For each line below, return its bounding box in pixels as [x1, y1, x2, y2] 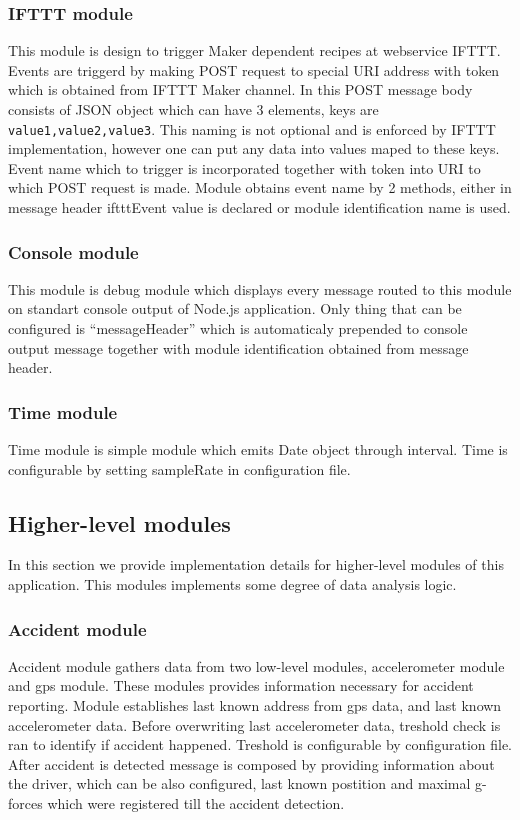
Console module [8, 239, 139, 264]
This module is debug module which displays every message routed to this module [8, 278, 512, 299]
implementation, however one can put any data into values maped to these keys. [8, 138, 500, 159]
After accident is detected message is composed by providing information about [8, 753, 495, 774]
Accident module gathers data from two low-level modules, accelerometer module [8, 655, 505, 676]
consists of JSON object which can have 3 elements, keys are [8, 99, 379, 119]
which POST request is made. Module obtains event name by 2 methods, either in [8, 177, 512, 198]
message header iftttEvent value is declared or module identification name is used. [8, 197, 511, 218]
